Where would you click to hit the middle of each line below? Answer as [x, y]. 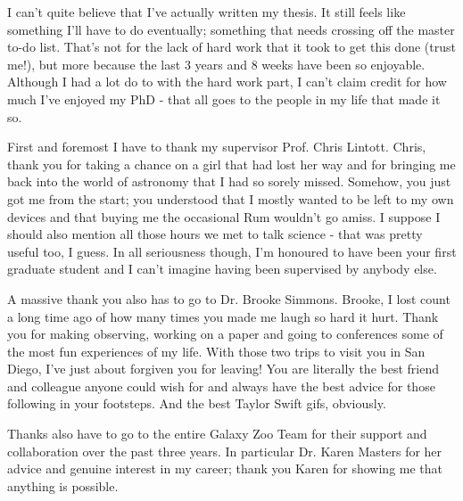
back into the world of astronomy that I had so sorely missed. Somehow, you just [229, 181]
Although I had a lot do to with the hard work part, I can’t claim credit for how [227, 82]
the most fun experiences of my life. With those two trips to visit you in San [216, 351]
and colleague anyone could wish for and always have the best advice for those [221, 386]
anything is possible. [63, 485]
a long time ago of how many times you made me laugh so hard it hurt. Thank [223, 316]
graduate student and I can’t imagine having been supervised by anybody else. [222, 269]
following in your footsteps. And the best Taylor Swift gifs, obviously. [197, 403]
